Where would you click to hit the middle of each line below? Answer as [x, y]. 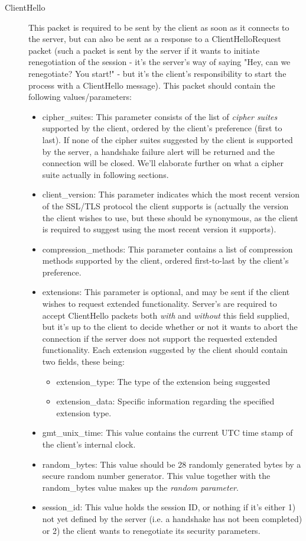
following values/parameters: [80, 97]
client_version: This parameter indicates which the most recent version [171, 194]
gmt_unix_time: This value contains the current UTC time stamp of [167, 433]
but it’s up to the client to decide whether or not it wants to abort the [170, 327]
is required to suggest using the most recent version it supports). [159, 229]
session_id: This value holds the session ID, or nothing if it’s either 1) [169, 507]
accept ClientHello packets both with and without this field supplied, [166, 315]
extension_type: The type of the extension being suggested [163, 381]
